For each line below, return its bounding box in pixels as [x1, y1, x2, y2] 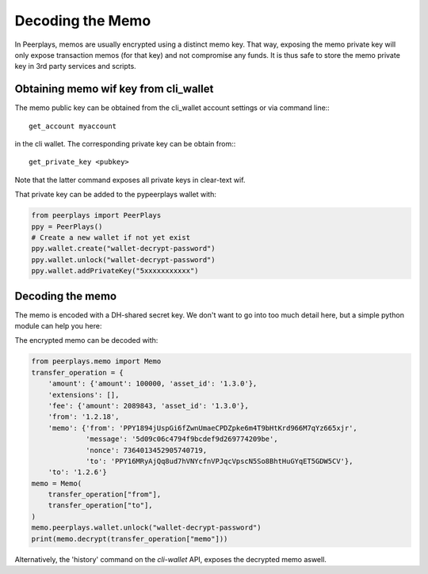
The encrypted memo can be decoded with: [14, 336, 159, 345]
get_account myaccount [29, 121, 117, 131]
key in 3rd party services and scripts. [14, 62, 136, 71]
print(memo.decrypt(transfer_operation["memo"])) [31, 534, 228, 543]
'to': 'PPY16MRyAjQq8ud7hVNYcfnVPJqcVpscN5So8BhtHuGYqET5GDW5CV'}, [86, 456, 353, 466]
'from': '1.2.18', [48, 412, 120, 421]
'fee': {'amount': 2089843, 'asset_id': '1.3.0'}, [48, 401, 249, 410]
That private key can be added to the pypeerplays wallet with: [14, 190, 217, 200]
